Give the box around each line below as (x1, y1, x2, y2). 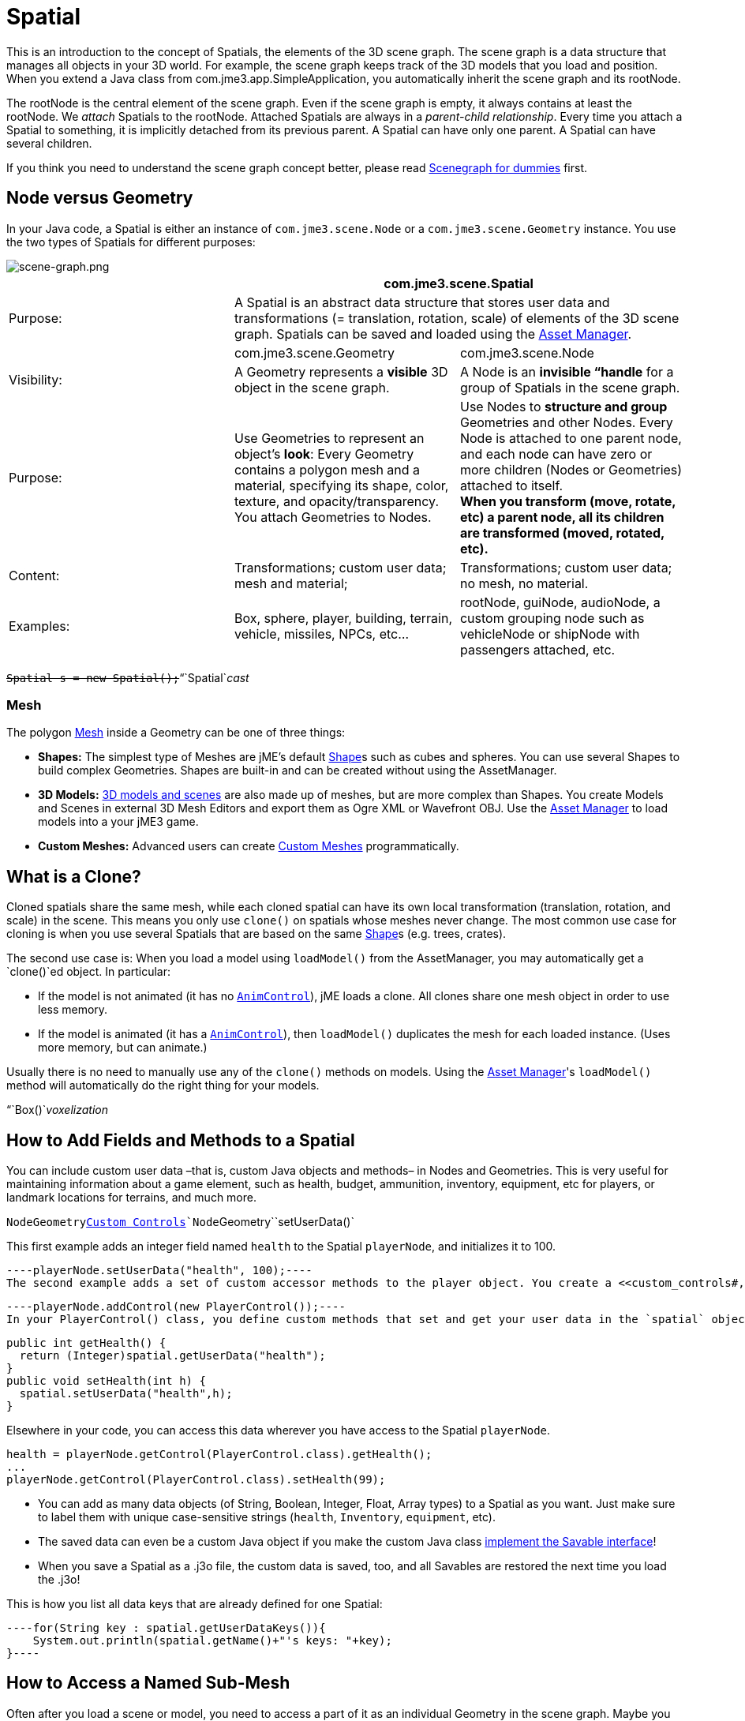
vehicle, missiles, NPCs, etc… (234, 625, 410, 642)
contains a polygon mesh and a (234, 461, 421, 478)
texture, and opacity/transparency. (234, 493, 439, 509)
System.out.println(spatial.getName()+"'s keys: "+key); (32, 1634, 392, 1648)
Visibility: (9, 371, 62, 388)
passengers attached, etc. (459, 641, 616, 658)
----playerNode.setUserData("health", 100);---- (6, 1264, 313, 1277)
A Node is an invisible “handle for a (459, 363, 674, 380)
